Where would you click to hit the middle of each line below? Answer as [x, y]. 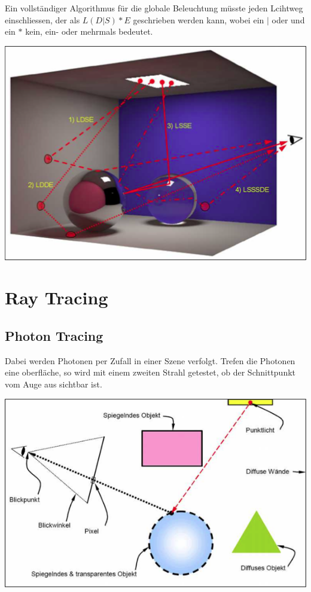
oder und [288, 19]
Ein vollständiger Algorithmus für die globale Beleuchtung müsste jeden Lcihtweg [154, 8]
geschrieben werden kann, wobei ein [199, 19]
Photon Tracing [54, 335]
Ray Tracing [57, 297]
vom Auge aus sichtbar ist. [54, 384]
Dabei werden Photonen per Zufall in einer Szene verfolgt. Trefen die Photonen [150, 360]
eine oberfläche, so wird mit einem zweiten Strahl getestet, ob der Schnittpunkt [150, 372]
